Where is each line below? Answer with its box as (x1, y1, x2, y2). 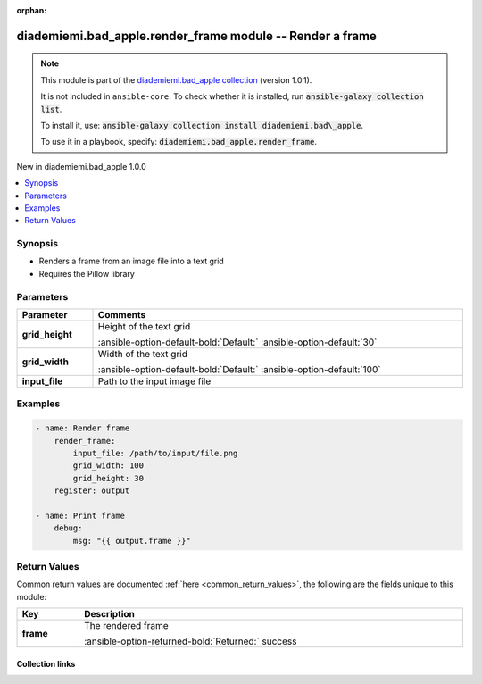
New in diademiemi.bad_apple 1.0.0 (16, 161, 146, 171)
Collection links (16, 658, 76, 669)
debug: (54, 523, 83, 533)
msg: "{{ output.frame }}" (72, 536, 191, 546)
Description (83, 608, 136, 621)
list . (40, 104, 62, 114)
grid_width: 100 (72, 461, 145, 471)
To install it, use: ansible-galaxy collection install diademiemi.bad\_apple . (40, 120, 363, 130)
